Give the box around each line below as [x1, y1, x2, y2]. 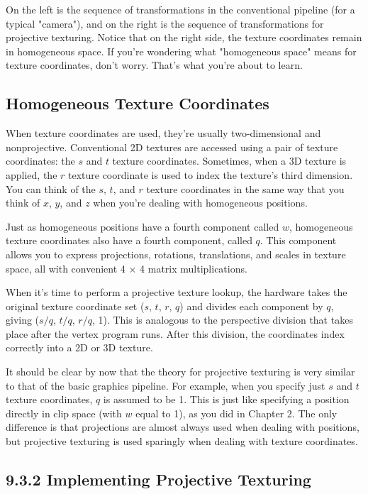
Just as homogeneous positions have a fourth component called [6, 219, 279, 234]
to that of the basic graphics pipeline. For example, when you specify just [6, 378, 325, 393]
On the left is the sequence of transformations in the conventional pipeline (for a [6, 2, 355, 16]
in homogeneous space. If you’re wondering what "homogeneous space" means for [6, 43, 357, 58]
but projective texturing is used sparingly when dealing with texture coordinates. [6, 434, 358, 449]
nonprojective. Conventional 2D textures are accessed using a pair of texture [6, 139, 338, 154]
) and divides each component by [179, 298, 323, 313]
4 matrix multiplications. [140, 260, 247, 275]
